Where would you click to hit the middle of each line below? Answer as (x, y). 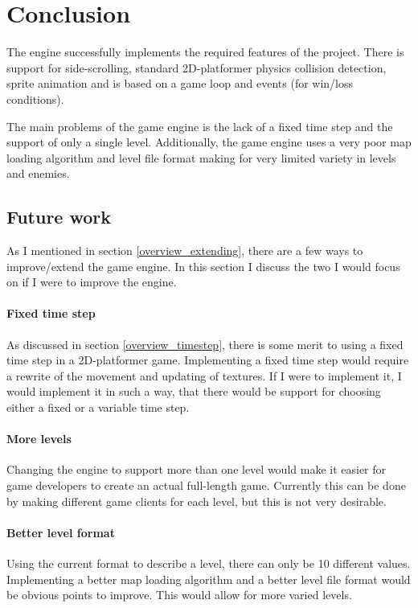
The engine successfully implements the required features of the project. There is (205, 52)
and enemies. (38, 173)
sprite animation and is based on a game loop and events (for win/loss (180, 83)
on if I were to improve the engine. (92, 282)
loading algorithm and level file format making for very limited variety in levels (201, 157)
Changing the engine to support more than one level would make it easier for (197, 469)
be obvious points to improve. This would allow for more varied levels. (179, 595)
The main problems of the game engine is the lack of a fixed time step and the (200, 126)
